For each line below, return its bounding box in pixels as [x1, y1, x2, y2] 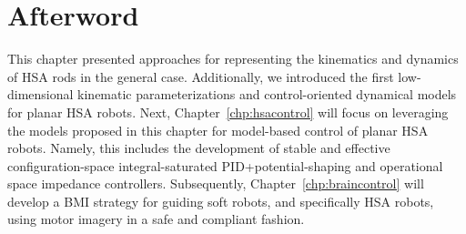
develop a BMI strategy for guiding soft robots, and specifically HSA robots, [7, 191, 434, 210]
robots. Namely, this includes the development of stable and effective [7, 138, 390, 158]
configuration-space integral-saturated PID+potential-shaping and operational [7, 156, 443, 175]
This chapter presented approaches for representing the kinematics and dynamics [7, 49, 459, 68]
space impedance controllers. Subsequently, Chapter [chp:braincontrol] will [7, 174, 424, 193]
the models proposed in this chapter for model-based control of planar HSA [7, 120, 429, 139]
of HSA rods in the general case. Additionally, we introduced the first [7, 66, 394, 86]
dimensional [7, 85, 74, 104]
